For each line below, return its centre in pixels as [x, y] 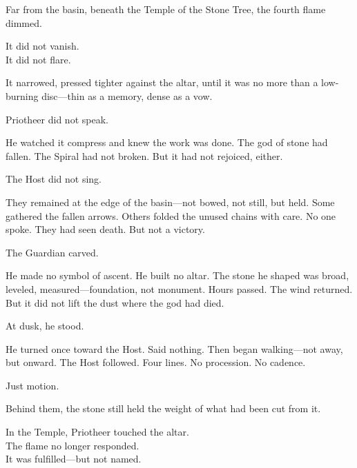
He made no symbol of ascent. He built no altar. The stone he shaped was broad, [177, 275]
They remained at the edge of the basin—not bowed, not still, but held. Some [170, 202]
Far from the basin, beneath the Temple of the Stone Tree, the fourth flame [166, 9]
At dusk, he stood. [45, 326]
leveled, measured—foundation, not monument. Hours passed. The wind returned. [179, 288]
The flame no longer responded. [73, 445]
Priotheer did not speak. [57, 119]
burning [22, 95]
